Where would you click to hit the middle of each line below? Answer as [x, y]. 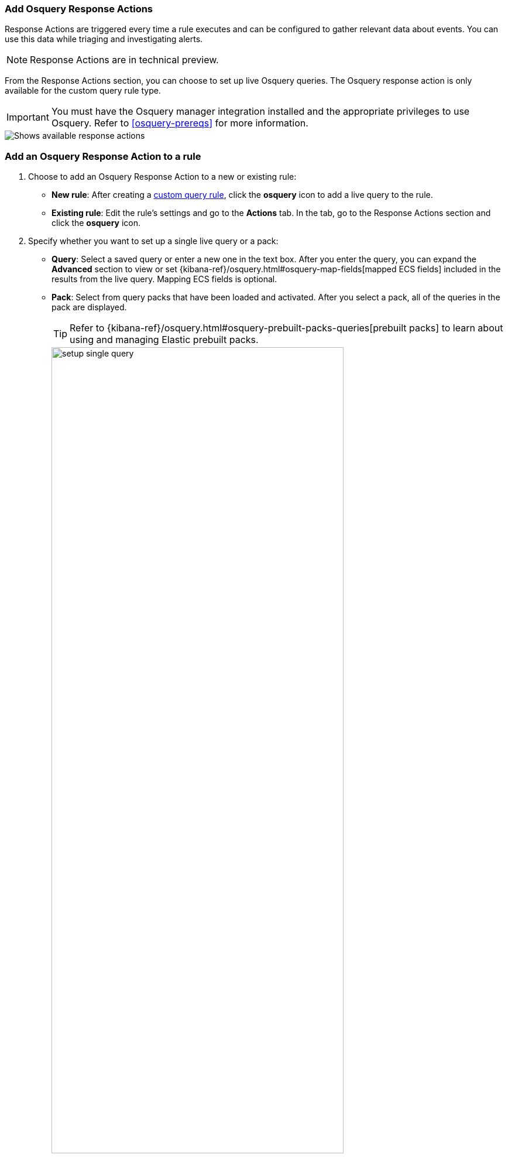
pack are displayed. [89, 307]
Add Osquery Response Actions [79, 9]
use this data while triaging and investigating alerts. [104, 39]
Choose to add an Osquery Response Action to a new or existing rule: [162, 177]
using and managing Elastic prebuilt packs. [164, 340]
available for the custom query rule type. [83, 91]
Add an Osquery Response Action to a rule [103, 156]
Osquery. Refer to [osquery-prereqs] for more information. [180, 123]
